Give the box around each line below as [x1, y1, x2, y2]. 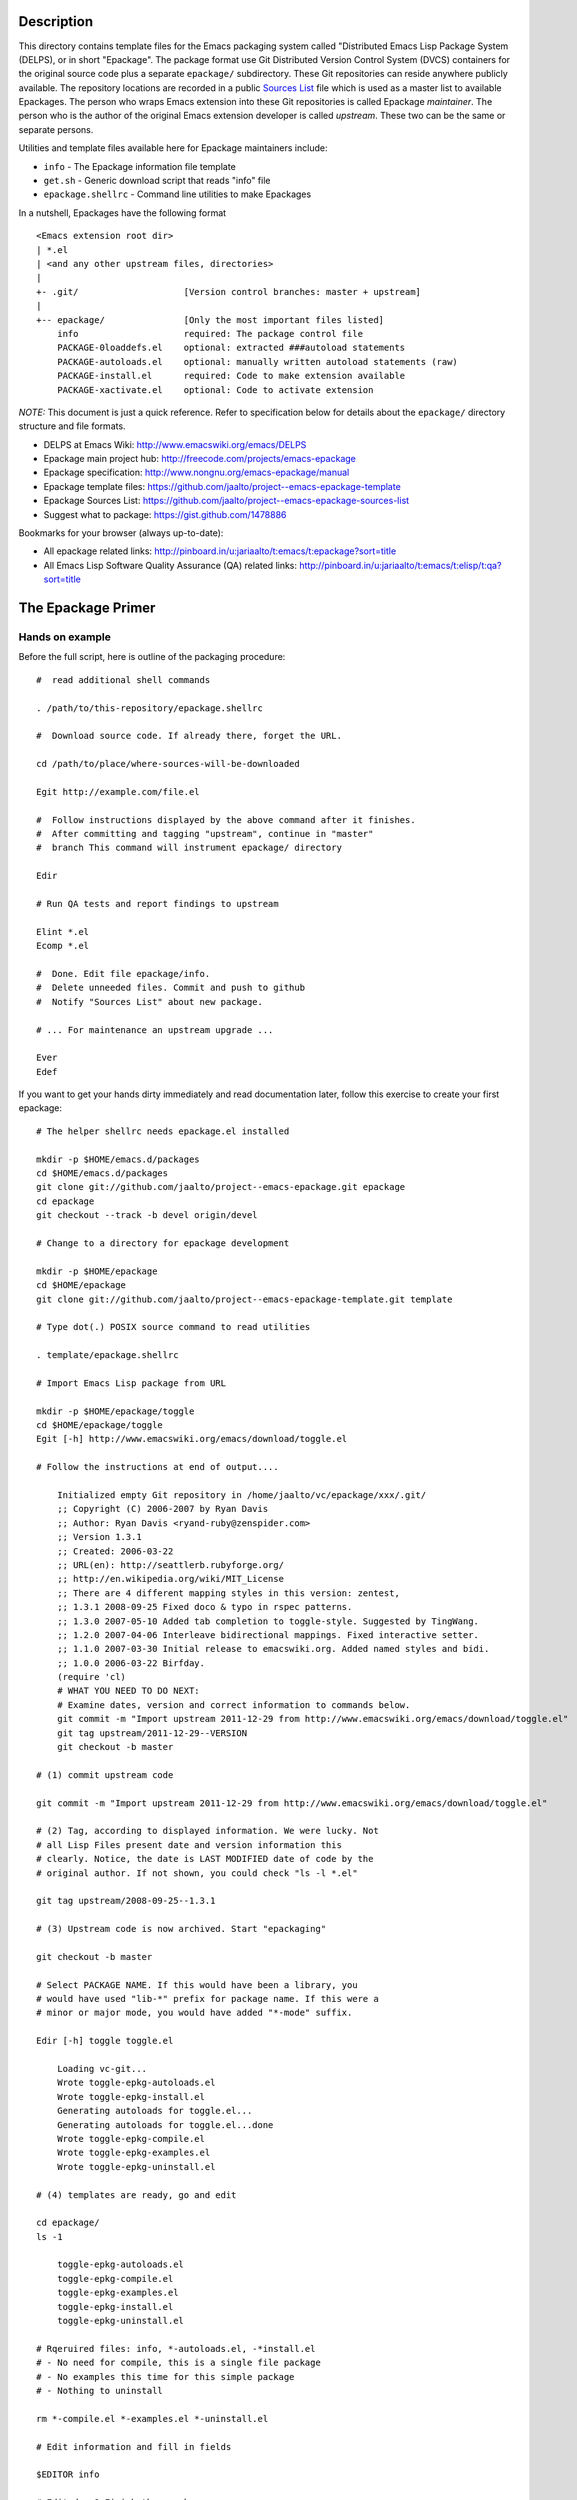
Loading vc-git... [56, 2063, 148, 2075]
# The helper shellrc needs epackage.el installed [36, 1125, 290, 1137]
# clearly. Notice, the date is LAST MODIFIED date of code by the [36, 1853, 374, 1865]
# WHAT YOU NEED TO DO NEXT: [56, 1685, 200, 1697]
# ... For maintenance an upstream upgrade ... [36, 1024, 274, 1035]
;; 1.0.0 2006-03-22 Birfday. [56, 1657, 205, 1669]
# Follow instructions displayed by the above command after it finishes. [36, 814, 416, 825]
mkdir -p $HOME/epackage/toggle [36, 1405, 195, 1417]
